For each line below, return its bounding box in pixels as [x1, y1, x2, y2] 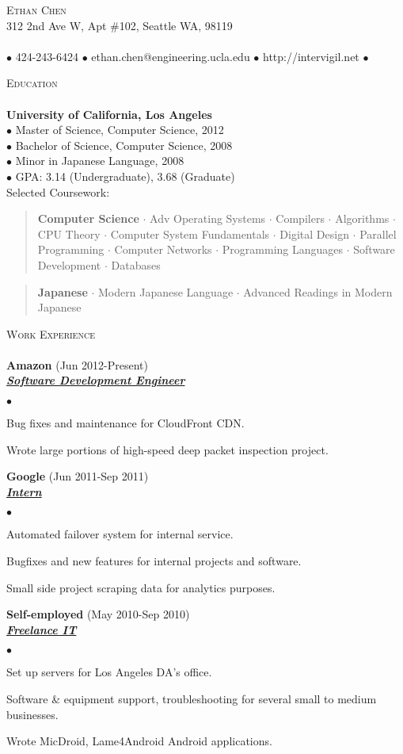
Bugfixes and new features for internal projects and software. [6, 553, 302, 569]
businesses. [6, 706, 59, 722]
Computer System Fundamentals [110, 225, 270, 242]
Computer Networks [114, 241, 212, 258]
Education [6, 75, 58, 91]
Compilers [276, 210, 325, 227]
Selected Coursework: [6, 183, 110, 200]
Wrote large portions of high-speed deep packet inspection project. [6, 441, 329, 457]
